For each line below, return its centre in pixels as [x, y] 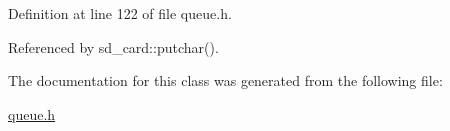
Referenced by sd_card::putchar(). [113, 46]
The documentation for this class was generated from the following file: [225, 80]
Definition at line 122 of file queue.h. [120, 13]
